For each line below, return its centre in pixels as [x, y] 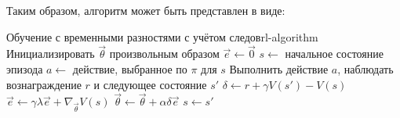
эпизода [25, 69]
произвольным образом [164, 54]
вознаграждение [44, 84]
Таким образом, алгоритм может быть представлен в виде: [146, 10]
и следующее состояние [150, 84]
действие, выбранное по [130, 69]
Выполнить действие [279, 69]
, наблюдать [365, 69]
